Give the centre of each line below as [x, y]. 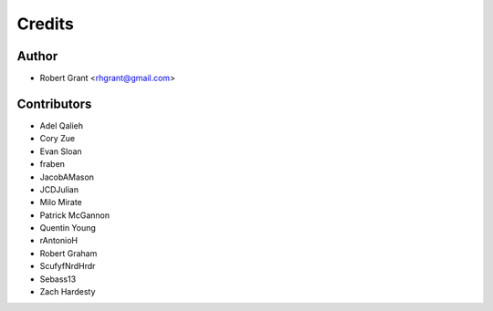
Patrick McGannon [74, 215]
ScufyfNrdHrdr [68, 266]
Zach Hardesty [68, 292]
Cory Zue [58, 139]
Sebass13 [58, 279]
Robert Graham [68, 253]
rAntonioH [58, 241]
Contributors [54, 104]
